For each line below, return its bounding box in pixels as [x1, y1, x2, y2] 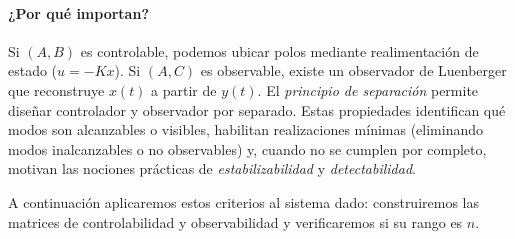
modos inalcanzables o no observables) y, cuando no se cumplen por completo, [8, 138, 487, 159]
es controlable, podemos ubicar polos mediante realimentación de [80, 40, 479, 61]
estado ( [8, 60, 58, 81]
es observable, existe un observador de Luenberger [200, 60, 507, 81]
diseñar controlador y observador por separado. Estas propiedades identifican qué [8, 99, 506, 120]
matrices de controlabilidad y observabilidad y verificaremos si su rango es [8, 211, 463, 232]
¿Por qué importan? [8, 2, 149, 23]
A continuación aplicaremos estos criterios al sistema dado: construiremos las [8, 191, 480, 212]
